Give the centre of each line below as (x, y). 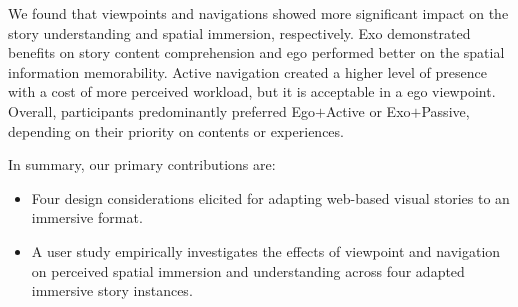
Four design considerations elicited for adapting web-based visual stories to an (270, 197)
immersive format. (87, 217)
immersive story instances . (112, 290)
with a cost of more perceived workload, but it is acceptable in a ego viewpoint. (252, 91)
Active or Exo (368, 110)
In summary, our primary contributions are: (142, 164)
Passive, (445, 110)
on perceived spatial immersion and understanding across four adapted (248, 270)
